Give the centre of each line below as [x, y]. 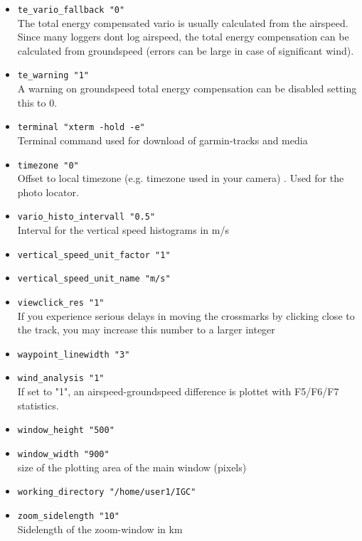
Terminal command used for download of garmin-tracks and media [163, 140]
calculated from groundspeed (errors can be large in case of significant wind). [186, 50]
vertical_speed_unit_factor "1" [94, 255]
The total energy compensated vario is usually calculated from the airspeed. [183, 22]
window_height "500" [66, 430]
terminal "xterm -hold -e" [81, 128]
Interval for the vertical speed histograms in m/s [123, 230]
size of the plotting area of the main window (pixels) [132, 467]
